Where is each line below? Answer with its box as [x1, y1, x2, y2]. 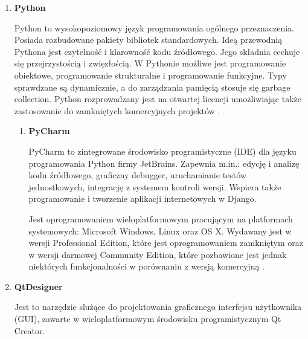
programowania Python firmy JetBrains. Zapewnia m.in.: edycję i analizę [28, 157, 300, 169]
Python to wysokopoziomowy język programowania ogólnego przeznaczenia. [14, 21, 294, 34]
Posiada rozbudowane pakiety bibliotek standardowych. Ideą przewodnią [14, 33, 283, 46]
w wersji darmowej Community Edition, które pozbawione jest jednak [28, 248, 287, 260]
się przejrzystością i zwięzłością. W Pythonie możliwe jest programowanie [14, 57, 286, 69]
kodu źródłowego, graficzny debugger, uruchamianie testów [28, 169, 246, 181]
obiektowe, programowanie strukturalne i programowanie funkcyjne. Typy [14, 68, 287, 81]
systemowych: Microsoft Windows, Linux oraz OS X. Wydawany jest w [28, 224, 292, 237]
